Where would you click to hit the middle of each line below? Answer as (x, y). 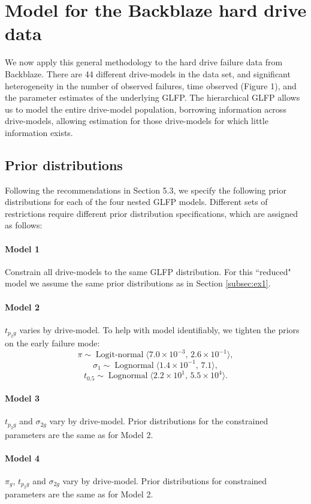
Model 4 (22, 458)
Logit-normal (120, 355)
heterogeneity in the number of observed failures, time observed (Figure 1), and (151, 85)
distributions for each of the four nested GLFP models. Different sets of (136, 202)
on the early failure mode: (52, 343)
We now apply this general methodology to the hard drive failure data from (144, 62)
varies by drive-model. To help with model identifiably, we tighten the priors (159, 329)
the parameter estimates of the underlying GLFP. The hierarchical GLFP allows (153, 97)
